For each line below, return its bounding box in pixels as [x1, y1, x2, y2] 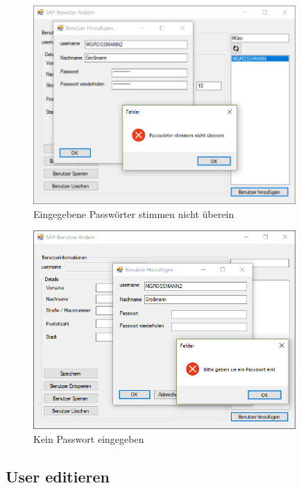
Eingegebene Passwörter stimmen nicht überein [33, 206, 234, 221]
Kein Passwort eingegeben [33, 431, 144, 446]
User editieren [6, 465, 110, 487]
